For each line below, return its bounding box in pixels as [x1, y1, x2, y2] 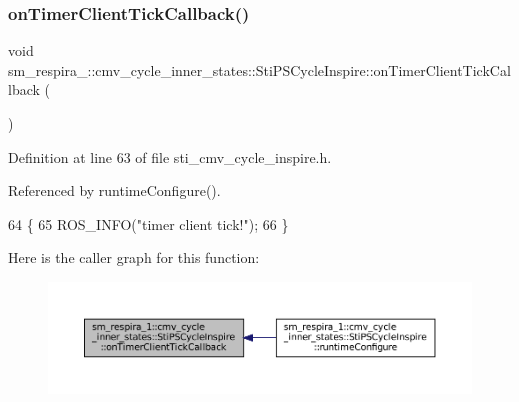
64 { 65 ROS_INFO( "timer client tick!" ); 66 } [8, 213, 289, 234]
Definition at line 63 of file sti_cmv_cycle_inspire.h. [8, 146, 332, 167]
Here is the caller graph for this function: [8, 247, 260, 268]
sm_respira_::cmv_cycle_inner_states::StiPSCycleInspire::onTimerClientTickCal [8, 59, 511, 80]
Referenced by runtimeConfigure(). [8, 180, 221, 201]
